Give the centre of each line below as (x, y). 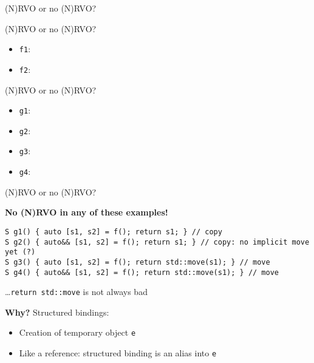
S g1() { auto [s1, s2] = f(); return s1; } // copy (114, 232)
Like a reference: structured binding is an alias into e (118, 353)
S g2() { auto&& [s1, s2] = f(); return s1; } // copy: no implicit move (157, 242)
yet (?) (20, 252)
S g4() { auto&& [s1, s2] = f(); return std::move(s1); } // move (142, 272)
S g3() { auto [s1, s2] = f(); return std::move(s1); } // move (138, 262)
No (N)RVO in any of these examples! (87, 212)
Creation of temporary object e (77, 332)
